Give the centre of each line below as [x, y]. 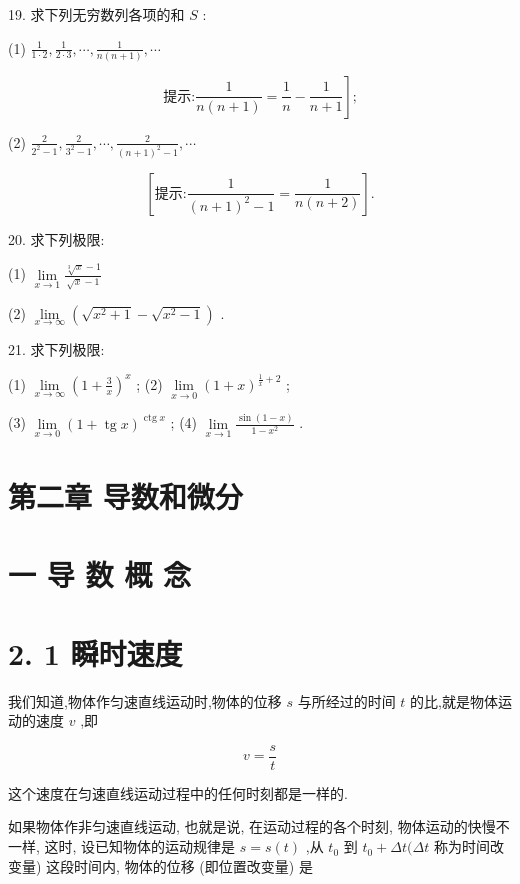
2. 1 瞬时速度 [95, 652]
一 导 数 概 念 [99, 574]
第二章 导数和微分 [125, 495]
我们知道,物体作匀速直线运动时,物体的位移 [145, 700]
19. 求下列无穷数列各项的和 [96, 14]
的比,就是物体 [454, 700]
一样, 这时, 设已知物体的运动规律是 [122, 846]
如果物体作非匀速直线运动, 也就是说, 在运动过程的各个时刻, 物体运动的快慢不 [259, 826]
